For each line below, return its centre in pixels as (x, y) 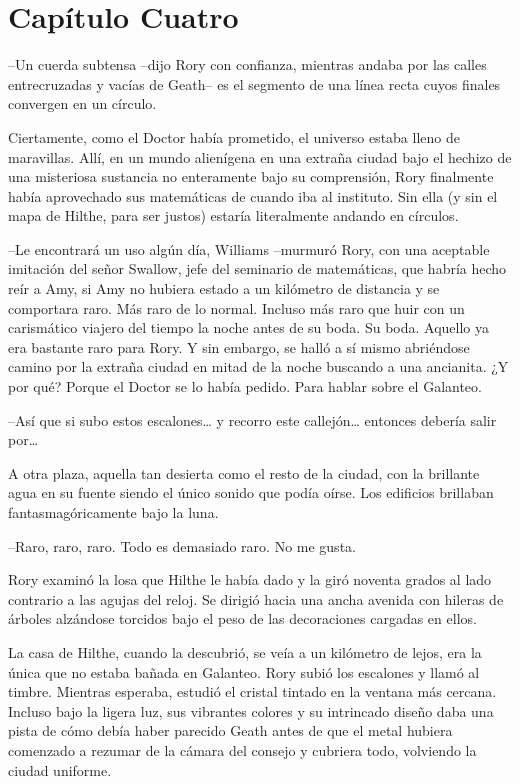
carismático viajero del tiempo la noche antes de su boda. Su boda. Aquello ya (248, 327)
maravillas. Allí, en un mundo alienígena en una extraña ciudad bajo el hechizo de (260, 156)
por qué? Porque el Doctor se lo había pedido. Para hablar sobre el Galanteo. (245, 386)
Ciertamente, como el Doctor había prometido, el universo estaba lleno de (234, 136)
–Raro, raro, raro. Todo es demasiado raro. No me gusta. (182, 545)
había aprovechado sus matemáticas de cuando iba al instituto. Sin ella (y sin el (253, 195)
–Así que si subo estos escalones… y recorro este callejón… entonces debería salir (252, 419)
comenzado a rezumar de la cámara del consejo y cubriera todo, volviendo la (242, 749)
